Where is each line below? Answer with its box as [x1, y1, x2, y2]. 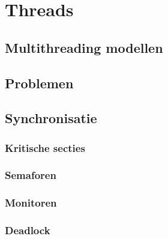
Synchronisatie [5, 109, 97, 127]
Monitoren [5, 195, 57, 210]
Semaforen [5, 168, 56, 183]
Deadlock [5, 223, 50, 238]
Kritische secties [5, 140, 85, 155]
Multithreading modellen [5, 38, 163, 56]
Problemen [5, 73, 74, 92]
